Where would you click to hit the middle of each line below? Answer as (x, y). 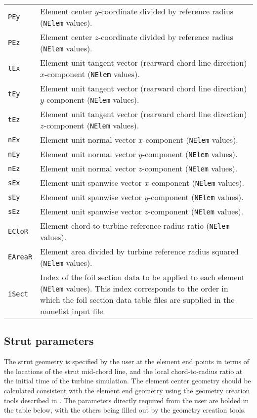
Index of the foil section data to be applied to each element (142, 277)
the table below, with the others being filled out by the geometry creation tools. (125, 410)
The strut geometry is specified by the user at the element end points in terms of (127, 361)
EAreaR (20, 257)
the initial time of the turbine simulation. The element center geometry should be (128, 381)
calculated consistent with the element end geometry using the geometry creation (127, 390)
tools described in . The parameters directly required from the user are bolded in (127, 400)
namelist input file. (73, 311)
